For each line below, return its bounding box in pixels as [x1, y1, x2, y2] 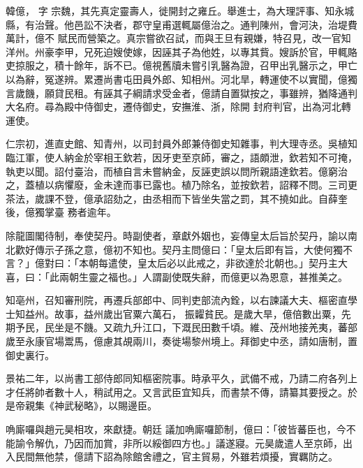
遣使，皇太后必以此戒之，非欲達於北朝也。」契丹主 [108, 256, 338, 270]
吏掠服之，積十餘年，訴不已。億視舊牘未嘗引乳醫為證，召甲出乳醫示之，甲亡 [6, 58, 357, 73]
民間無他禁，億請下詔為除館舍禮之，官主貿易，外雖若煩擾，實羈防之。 [15, 449, 338, 464]
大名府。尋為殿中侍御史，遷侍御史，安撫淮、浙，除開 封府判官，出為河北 [6, 99, 341, 114]
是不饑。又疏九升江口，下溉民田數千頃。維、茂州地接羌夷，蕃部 [64, 320, 357, 335]
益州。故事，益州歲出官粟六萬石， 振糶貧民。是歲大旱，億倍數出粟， [24, 306, 341, 321]
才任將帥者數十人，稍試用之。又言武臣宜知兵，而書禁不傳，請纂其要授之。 [6, 384, 348, 399]
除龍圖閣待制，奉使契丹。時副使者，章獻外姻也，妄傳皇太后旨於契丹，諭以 [6, 228, 348, 242]
